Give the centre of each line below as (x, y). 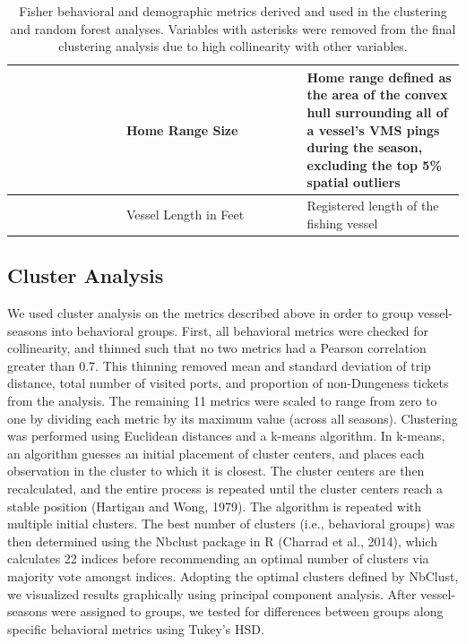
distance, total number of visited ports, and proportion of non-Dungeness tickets (228, 383)
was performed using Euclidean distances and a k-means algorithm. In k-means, (226, 436)
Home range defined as (379, 77)
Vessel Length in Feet (186, 214)
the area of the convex (377, 94)
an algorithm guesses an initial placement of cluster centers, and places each (216, 453)
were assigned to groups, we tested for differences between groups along (247, 611)
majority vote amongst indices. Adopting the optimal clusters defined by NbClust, (233, 575)
